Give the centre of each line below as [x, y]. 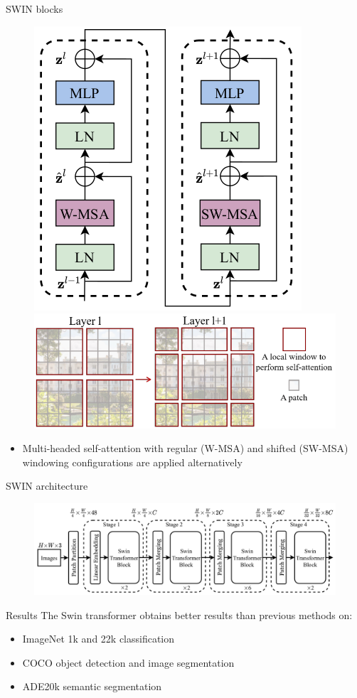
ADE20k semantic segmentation [92, 686]
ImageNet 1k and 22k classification [98, 639]
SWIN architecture [47, 486]
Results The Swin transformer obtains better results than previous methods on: [179, 614]
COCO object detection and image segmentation [128, 662]
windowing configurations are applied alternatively [132, 462]
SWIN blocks [34, 9]
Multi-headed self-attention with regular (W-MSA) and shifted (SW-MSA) [185, 448]
